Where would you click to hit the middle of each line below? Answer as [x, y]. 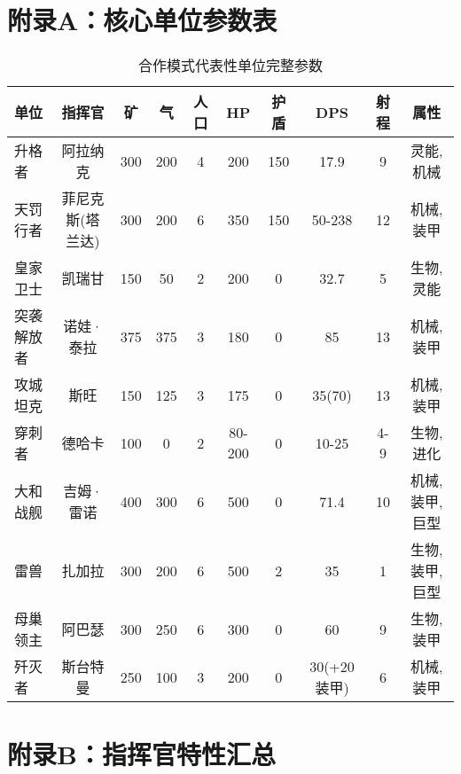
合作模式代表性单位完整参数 [230, 66]
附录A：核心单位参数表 [142, 20]
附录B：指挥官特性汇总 [141, 754]
